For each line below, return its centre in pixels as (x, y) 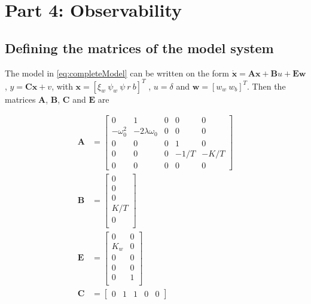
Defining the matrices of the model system (139, 47)
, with (62, 86)
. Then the (266, 86)
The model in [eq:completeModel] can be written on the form (117, 73)
